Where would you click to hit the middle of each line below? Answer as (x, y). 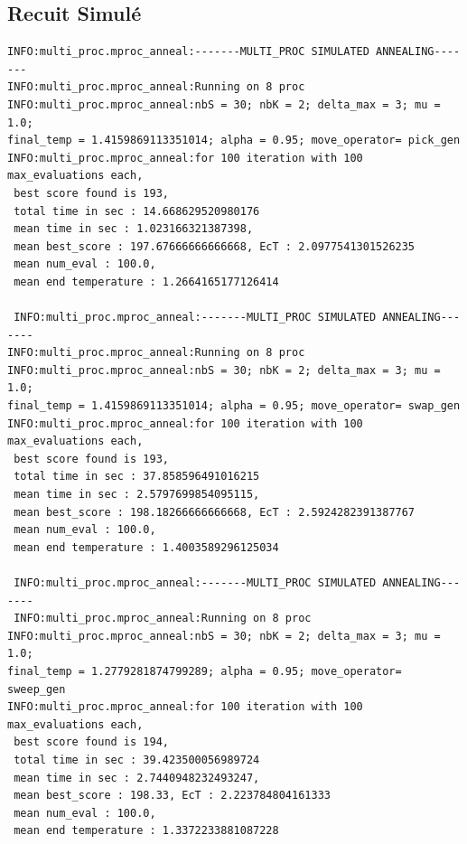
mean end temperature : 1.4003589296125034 (146, 547)
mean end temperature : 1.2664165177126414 (146, 281)
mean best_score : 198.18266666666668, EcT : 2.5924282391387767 (215, 512)
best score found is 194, (91, 742)
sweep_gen (37, 689)
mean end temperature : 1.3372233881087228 (146, 831)
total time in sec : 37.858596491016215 (137, 477)
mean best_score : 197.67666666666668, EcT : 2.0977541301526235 (215, 246)
